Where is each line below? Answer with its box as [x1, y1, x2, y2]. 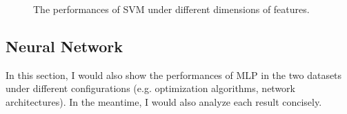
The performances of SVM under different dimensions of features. [33, 2, 310, 16]
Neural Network [6, 35, 123, 56]
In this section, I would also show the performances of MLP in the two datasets [6, 67, 342, 82]
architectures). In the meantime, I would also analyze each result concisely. [6, 94, 322, 109]
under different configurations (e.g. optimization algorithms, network [6, 81, 295, 95]
